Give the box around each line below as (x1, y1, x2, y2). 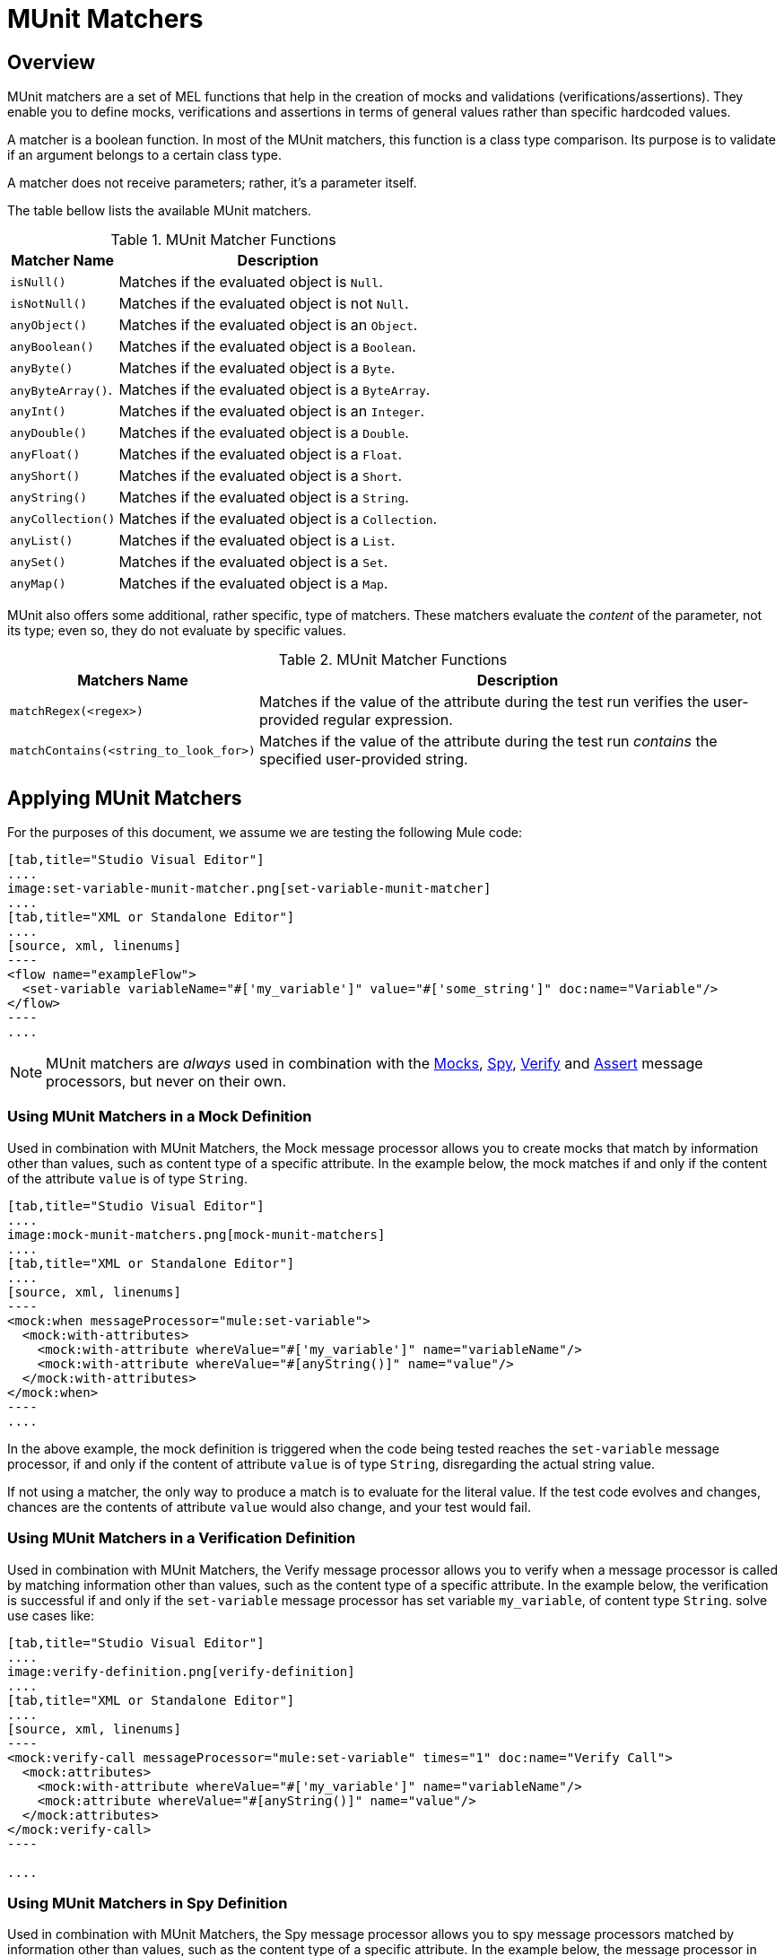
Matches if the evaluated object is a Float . (118, 445, 403, 464)
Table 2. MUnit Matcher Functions (278, 651, 508, 669)
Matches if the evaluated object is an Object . (118, 316, 418, 335)
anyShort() (10, 468, 81, 483)
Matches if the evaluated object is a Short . (118, 467, 403, 485)
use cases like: (7, 1607, 94, 1623)
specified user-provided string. (258, 750, 468, 769)
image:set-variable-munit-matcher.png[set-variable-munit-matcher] (7, 881, 492, 896)
